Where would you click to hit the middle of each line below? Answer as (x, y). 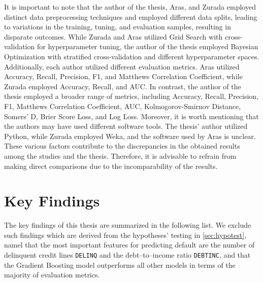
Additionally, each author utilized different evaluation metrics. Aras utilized (122, 66)
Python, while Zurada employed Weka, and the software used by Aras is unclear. (130, 136)
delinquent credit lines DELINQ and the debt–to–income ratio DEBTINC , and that (127, 255)
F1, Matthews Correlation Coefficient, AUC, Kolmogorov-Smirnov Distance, (123, 106)
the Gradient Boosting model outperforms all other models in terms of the (120, 264)
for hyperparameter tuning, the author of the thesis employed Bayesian (147, 46)
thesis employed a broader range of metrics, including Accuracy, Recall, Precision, (131, 96)
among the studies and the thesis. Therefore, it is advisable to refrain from (120, 155)
